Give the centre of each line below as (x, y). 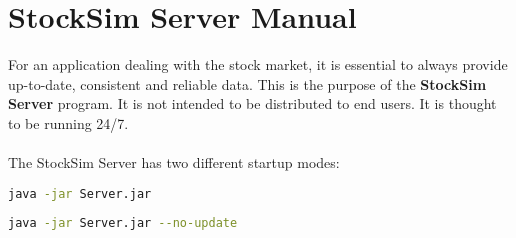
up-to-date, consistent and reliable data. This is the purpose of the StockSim (247, 83)
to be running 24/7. (68, 122)
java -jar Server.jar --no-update (123, 222)
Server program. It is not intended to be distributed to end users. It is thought (252, 103)
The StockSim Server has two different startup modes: (174, 162)
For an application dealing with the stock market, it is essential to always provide (258, 64)
